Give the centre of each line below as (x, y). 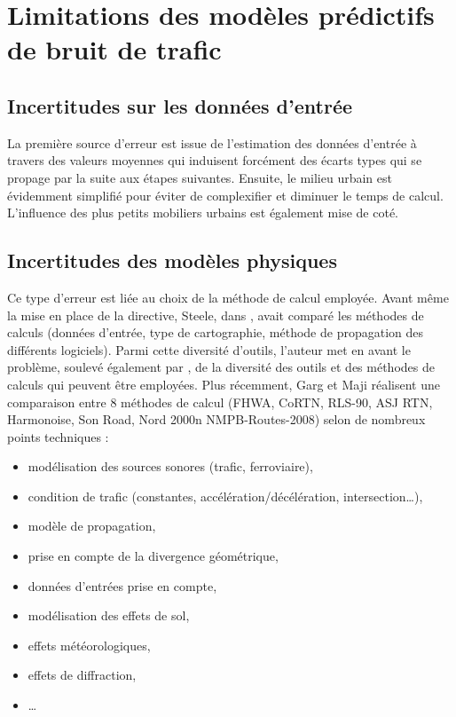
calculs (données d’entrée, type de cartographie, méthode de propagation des (215, 332)
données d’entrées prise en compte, (122, 585)
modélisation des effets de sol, (109, 615)
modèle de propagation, (92, 526)
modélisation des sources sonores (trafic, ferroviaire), (170, 466)
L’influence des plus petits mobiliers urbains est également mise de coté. (203, 213)
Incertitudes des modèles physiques (172, 260)
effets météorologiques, (89, 645)
